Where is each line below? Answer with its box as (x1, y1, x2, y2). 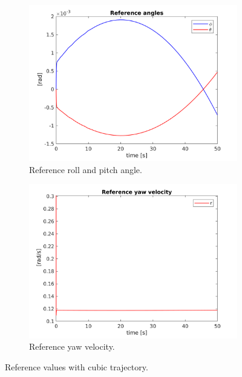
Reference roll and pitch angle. (29, 163, 142, 175)
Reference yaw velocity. (29, 340, 115, 353)
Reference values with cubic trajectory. (5, 361, 148, 373)
